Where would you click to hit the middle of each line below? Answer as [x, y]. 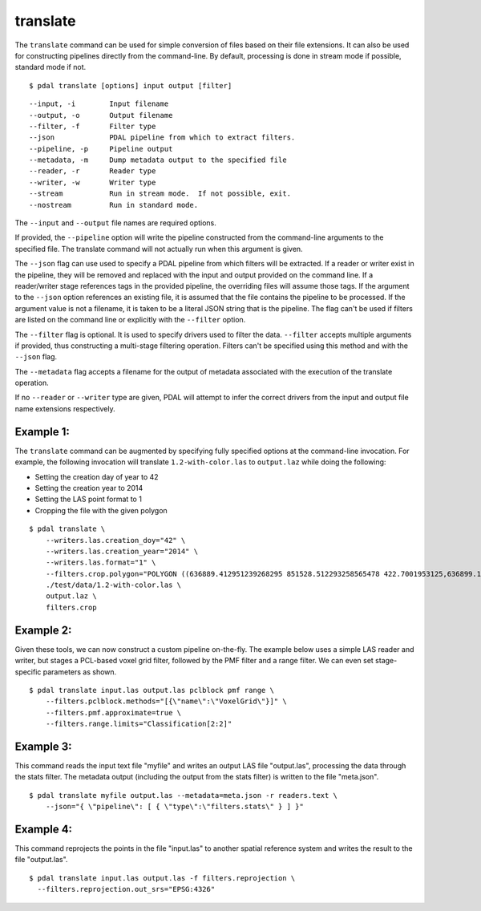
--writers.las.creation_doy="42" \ [115, 540]
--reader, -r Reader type [93, 171]
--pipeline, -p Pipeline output [101, 149]
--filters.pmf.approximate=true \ [113, 713]
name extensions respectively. [65, 408]
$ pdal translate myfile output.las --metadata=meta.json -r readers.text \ [184, 795]
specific [28, 672]
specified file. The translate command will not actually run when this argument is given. [159, 249]
